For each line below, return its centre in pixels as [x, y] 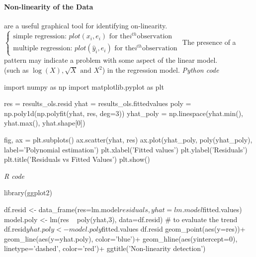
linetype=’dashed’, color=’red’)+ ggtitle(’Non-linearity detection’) [105, 248]
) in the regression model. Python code [161, 70]
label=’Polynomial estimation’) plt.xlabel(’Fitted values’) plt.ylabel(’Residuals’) [126, 149]
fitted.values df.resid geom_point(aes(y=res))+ [173, 229]
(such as [16, 70]
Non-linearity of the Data [49, 6]
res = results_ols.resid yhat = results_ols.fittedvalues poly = [98, 103]
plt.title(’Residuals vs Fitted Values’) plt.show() [77, 159]
